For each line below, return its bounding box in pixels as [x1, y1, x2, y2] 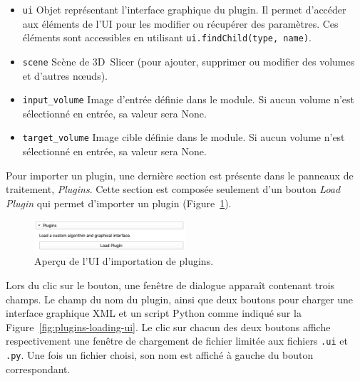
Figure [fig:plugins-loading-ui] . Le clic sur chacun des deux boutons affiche [6, 319, 331, 334]
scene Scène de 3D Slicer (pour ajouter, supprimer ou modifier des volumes [22, 53, 355, 68]
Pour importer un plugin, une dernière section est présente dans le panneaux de [6, 167, 354, 182]
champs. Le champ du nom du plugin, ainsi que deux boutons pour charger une [6, 291, 354, 306]
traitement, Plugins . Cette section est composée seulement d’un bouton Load [6, 182, 341, 197]
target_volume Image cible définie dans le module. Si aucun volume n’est [22, 130, 345, 145]
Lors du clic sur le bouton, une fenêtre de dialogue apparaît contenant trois [6, 278, 335, 293]
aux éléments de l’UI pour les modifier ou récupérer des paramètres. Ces [22, 16, 339, 31]
